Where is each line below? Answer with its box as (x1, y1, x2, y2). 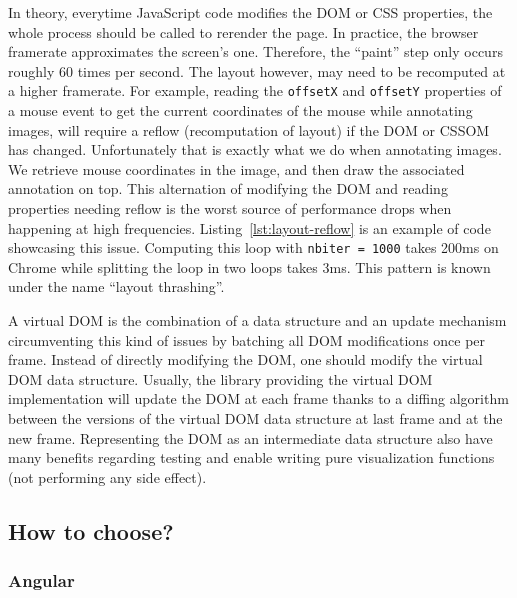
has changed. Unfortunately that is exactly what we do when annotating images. (8, 139, 502, 160)
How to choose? (8, 515, 174, 546)
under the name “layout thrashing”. (8, 276, 225, 297)
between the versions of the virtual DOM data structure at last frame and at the (8, 408, 503, 428)
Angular (8, 568, 75, 593)
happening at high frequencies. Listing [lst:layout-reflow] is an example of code (8, 217, 491, 238)
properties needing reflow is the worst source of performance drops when (8, 198, 452, 218)
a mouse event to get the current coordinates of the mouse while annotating (8, 100, 473, 121)
